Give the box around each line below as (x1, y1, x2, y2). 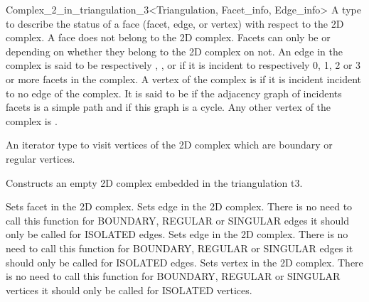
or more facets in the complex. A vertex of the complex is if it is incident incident (6, 71, 362, 86)
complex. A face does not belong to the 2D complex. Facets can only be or (6, 30, 331, 45)
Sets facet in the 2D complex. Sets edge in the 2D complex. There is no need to (6, 199, 353, 214)
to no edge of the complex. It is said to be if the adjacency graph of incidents (6, 85, 342, 100)
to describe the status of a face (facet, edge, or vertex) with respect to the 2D (6, 16, 344, 31)
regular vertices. (6, 151, 75, 166)
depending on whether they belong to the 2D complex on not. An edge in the (6, 43, 343, 58)
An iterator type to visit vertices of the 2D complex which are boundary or (6, 137, 333, 152)
